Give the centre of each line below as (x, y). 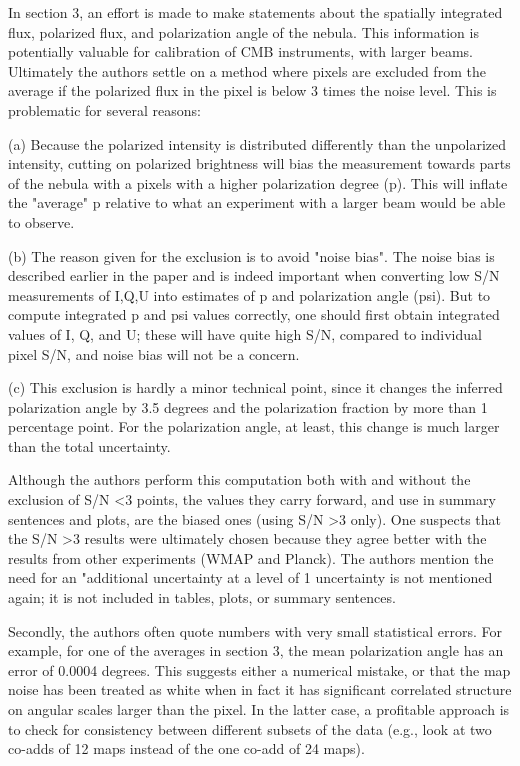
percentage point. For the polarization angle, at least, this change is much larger (254, 426)
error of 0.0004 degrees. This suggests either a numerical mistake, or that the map (259, 669)
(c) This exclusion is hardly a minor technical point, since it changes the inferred (255, 387)
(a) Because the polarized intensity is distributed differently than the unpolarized (257, 143)
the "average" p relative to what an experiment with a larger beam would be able (257, 202)
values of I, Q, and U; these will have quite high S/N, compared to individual (245, 333)
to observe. (41, 221)
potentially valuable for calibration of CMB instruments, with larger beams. (240, 51)
